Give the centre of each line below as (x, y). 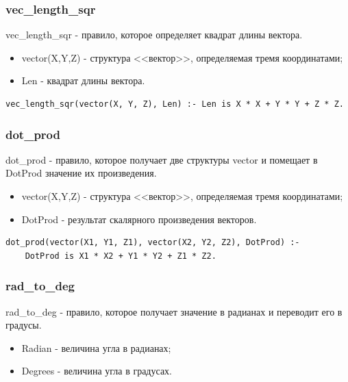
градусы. (24, 325)
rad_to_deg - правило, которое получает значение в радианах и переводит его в (174, 311)
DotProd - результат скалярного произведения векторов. (139, 219)
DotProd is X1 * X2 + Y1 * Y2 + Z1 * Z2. (121, 256)
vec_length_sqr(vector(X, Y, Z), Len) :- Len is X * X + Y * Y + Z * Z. (175, 104)
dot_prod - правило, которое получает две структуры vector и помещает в (162, 159)
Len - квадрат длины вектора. (83, 80)
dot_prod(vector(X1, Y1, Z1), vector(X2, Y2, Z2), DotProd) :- (153, 243)
